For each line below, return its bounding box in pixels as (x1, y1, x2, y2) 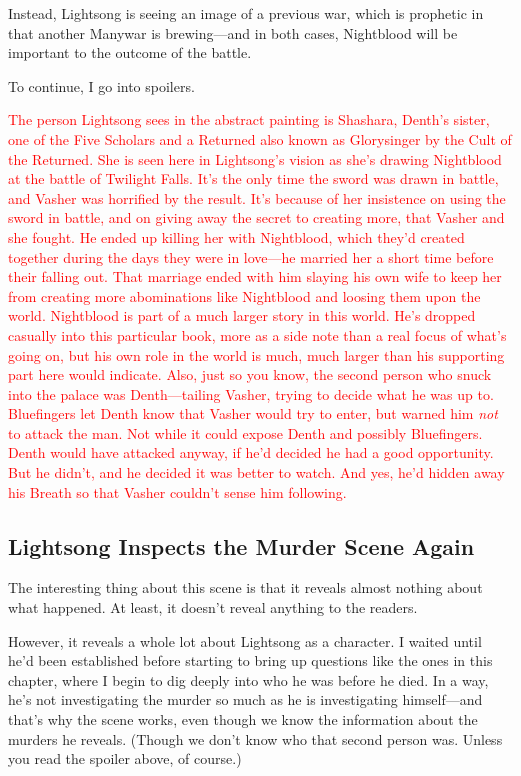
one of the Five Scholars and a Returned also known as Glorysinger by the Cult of (8, 128, 512, 149)
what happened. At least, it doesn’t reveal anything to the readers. (8, 597, 418, 618)
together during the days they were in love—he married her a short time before (8, 246, 494, 267)
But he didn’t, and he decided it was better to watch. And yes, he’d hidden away (8, 462, 505, 483)
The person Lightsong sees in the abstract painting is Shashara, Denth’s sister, (8, 109, 490, 130)
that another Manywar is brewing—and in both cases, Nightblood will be (8, 22, 458, 43)
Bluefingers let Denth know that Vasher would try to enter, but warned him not (8, 403, 498, 424)
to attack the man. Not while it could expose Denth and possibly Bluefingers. (8, 422, 483, 443)
